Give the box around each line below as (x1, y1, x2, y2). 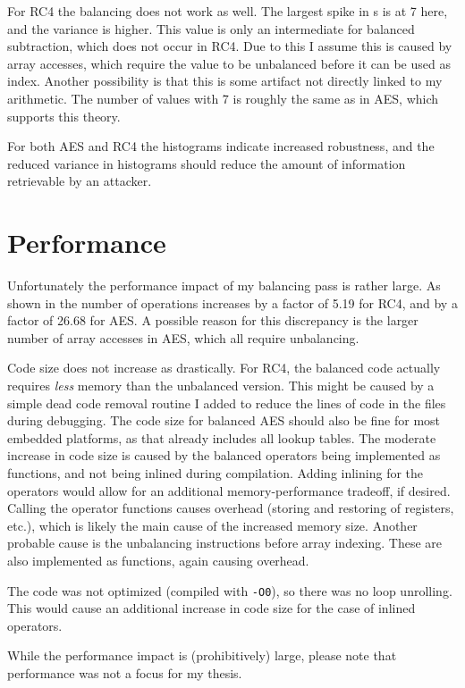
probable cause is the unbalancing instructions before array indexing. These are (7, 533, 442, 552)
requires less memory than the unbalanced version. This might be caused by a (7, 376, 435, 395)
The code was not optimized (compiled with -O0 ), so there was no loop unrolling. (7, 581, 452, 600)
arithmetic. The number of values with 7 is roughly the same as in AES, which (7, 88, 439, 107)
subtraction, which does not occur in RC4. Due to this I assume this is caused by (7, 37, 452, 55)
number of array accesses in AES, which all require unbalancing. (7, 328, 359, 347)
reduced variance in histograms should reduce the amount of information (7, 154, 406, 172)
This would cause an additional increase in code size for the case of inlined (7, 599, 416, 617)
